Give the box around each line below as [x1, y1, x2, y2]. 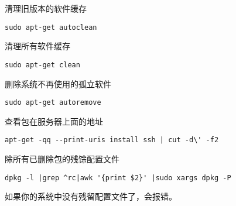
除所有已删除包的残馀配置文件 [5, 153, 119, 164]
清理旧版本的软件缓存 [5, 2, 87, 14]
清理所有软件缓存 [5, 40, 70, 52]
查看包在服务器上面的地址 [5, 115, 103, 127]
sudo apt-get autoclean [5, 23, 97, 32]
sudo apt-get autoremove [5, 98, 101, 107]
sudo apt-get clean [5, 60, 80, 69]
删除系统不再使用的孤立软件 [5, 77, 111, 90]
